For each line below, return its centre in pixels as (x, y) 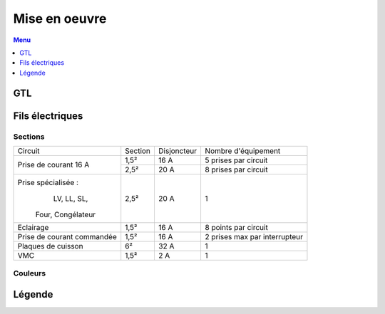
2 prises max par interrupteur (254, 236)
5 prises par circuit (236, 160)
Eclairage (33, 227)
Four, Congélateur (66, 214)
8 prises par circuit (236, 169)
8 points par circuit (237, 227)
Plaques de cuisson (50, 246)
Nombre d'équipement (243, 151)
